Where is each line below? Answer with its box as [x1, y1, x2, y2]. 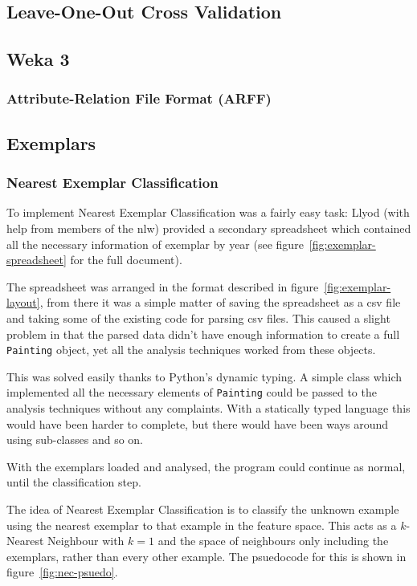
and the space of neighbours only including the [157, 532, 389, 549]
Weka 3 [6, 47, 70, 71]
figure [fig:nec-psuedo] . [6, 564, 118, 580]
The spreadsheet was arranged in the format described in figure [6, 278, 319, 295]
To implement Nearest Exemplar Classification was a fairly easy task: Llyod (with [6, 204, 410, 221]
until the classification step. [6, 474, 141, 490]
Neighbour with [47, 532, 125, 549]
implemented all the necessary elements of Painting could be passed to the [6, 384, 377, 401]
